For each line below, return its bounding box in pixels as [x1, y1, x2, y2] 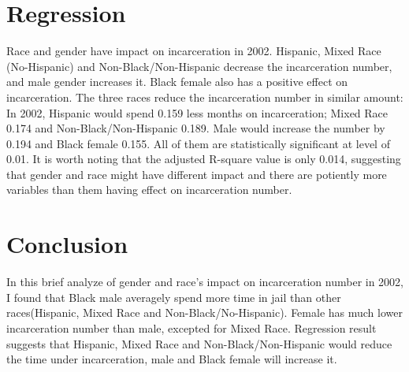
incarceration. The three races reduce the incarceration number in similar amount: [6, 88, 403, 105]
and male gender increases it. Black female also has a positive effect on [6, 73, 348, 90]
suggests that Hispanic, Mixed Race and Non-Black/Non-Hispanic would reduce [6, 335, 392, 352]
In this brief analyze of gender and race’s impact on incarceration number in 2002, [6, 273, 404, 290]
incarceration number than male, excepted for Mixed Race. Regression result [6, 319, 377, 336]
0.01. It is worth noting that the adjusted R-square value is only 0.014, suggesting [6, 151, 401, 167]
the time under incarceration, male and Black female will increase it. [6, 351, 337, 367]
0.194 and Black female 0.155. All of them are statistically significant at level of [6, 135, 390, 151]
